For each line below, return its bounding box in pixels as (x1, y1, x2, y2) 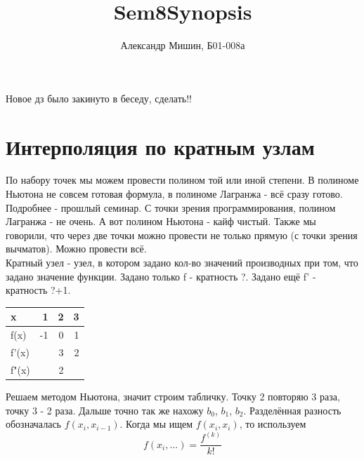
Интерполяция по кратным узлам (6, 132, 315, 161)
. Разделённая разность (243, 402, 342, 417)
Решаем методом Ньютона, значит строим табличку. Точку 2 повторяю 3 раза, (6, 388, 340, 403)
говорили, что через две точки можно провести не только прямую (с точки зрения (6, 227, 358, 242)
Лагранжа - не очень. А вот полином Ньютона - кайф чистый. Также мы (6, 214, 316, 229)
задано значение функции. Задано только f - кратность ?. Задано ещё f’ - (6, 269, 316, 283)
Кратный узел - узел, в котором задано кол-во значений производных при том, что (6, 255, 358, 269)
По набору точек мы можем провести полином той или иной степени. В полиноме (6, 172, 359, 187)
